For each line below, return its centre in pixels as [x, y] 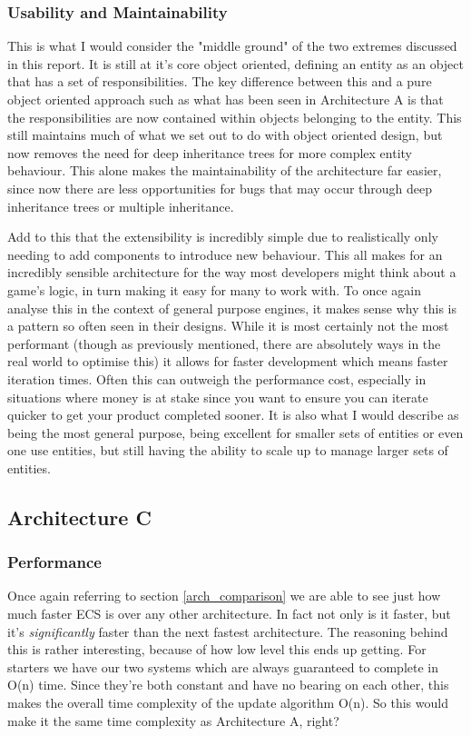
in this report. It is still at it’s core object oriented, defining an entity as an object [235, 63]
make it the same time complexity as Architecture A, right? [173, 720]
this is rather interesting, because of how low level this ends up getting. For [217, 649]
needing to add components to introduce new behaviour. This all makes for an [225, 254]
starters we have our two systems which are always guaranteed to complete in [223, 666]
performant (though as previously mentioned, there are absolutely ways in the [224, 343]
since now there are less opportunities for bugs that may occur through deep [220, 188]
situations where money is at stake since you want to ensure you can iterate [218, 397]
